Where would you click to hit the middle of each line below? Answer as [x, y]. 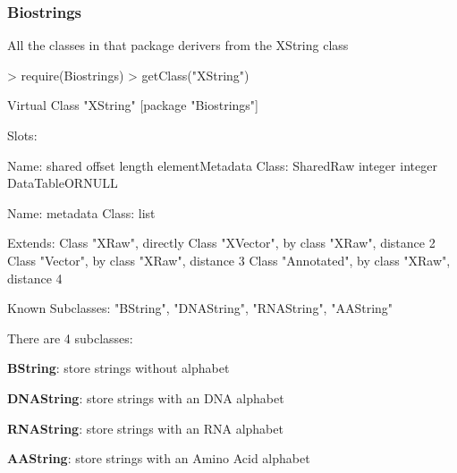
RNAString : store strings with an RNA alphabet [145, 428]
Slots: [22, 135]
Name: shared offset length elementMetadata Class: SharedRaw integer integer [222, 165]
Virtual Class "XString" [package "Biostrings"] [133, 105]
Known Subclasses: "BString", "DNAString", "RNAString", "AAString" [200, 308]
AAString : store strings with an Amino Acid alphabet [159, 458]
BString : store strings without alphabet [118, 368]
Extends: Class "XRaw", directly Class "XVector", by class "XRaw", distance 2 [221, 243]
